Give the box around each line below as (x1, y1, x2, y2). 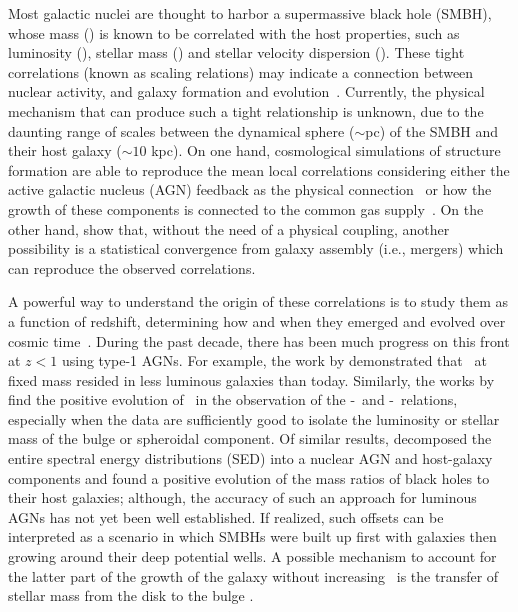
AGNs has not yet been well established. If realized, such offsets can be (8, 506, 444, 527)
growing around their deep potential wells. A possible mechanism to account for (8, 546, 497, 567)
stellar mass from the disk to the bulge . (8, 585, 254, 606)
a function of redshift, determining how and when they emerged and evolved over (8, 310, 506, 331)
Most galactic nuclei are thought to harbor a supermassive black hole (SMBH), (8, 3, 492, 23)
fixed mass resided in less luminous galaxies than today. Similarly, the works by (8, 369, 495, 390)
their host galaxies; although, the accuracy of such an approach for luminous (8, 487, 477, 508)
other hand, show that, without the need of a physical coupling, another (8, 218, 450, 239)
